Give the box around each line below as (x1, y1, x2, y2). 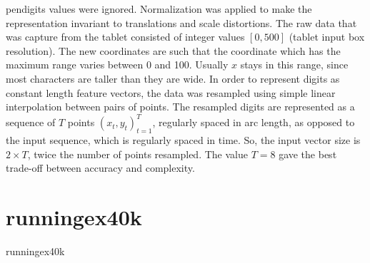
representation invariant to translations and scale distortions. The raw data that (6, 15, 357, 30)
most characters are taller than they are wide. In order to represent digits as (6, 71, 340, 86)
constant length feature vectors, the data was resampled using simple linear (6, 85, 336, 100)
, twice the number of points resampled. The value (27, 146, 248, 161)
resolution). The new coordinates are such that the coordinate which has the (6, 43, 341, 58)
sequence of (6, 115, 56, 130)
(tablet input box (289, 29, 365, 44)
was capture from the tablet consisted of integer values (6, 29, 245, 44)
